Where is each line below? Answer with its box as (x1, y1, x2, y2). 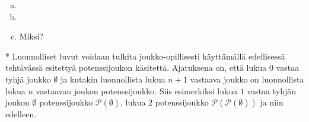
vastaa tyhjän (247, 84, 297, 97)
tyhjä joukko (5, 72, 51, 85)
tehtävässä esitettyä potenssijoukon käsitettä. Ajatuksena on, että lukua (5, 61, 267, 74)
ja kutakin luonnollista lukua (60, 72, 165, 85)
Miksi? (19, 30, 43, 42)
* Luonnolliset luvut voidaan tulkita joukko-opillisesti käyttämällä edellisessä (5, 50, 285, 62)
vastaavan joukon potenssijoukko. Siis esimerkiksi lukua (36, 84, 238, 97)
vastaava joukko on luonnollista (190, 72, 304, 85)
